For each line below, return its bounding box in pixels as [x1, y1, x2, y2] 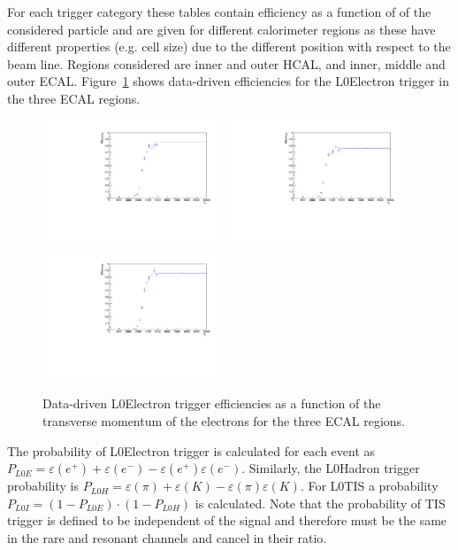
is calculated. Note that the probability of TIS [195, 493, 446, 512]
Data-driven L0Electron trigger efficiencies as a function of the [42, 394, 381, 413]
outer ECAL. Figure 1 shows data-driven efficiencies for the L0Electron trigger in [7, 72, 450, 90]
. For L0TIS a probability [300, 476, 439, 495]
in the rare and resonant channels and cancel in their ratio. [7, 528, 327, 546]
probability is [7, 476, 80, 495]
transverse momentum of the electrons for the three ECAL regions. [42, 412, 406, 430]
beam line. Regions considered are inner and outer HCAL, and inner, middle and [7, 54, 446, 73]
